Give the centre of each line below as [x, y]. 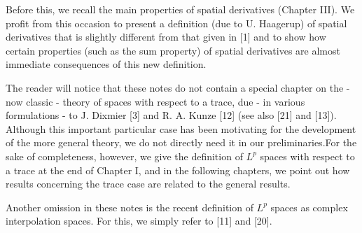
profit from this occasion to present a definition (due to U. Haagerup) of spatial [176, 23]
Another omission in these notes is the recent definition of [130, 207]
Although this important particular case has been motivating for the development [181, 128]
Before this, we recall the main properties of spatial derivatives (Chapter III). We [180, 9]
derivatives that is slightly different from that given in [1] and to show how [166, 37]
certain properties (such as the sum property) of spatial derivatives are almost [173, 50]
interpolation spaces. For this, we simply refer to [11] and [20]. [139, 221]
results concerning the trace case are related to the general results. [148, 184]
